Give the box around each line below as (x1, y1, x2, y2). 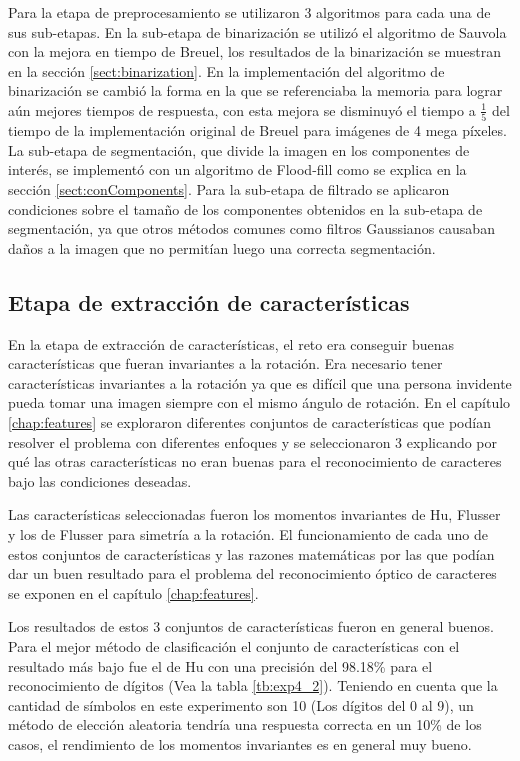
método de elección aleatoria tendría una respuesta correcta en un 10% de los (8, 714, 482, 735)
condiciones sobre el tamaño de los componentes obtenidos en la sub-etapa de (8, 198, 483, 219)
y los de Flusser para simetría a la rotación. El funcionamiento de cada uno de (8, 523, 488, 544)
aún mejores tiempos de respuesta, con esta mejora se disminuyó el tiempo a (8, 99, 476, 120)
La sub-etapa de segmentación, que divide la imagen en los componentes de (8, 139, 470, 160)
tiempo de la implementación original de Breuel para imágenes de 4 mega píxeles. (8, 120, 507, 141)
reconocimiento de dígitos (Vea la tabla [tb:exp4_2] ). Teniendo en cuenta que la (8, 675, 498, 696)
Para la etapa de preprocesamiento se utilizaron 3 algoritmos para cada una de (8, 2, 491, 22)
